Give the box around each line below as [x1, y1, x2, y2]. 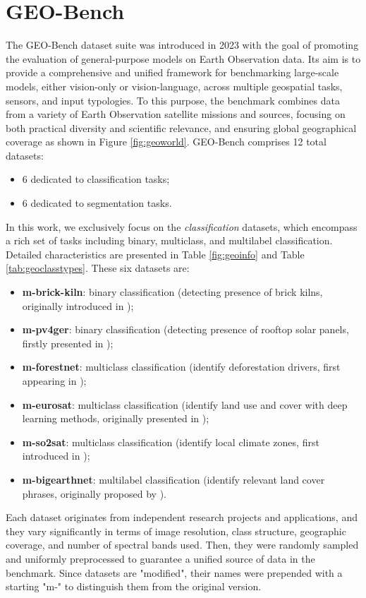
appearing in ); [22, 373, 87, 388]
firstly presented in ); [22, 335, 114, 350]
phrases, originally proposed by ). [22, 486, 166, 501]
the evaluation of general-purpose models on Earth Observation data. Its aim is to [6, 51, 361, 66]
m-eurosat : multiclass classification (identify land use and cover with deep [22, 397, 348, 412]
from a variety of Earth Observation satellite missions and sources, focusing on [6, 107, 346, 121]
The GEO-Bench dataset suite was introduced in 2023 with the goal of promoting [6, 37, 359, 52]
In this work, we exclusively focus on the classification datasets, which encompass [6, 219, 358, 234]
